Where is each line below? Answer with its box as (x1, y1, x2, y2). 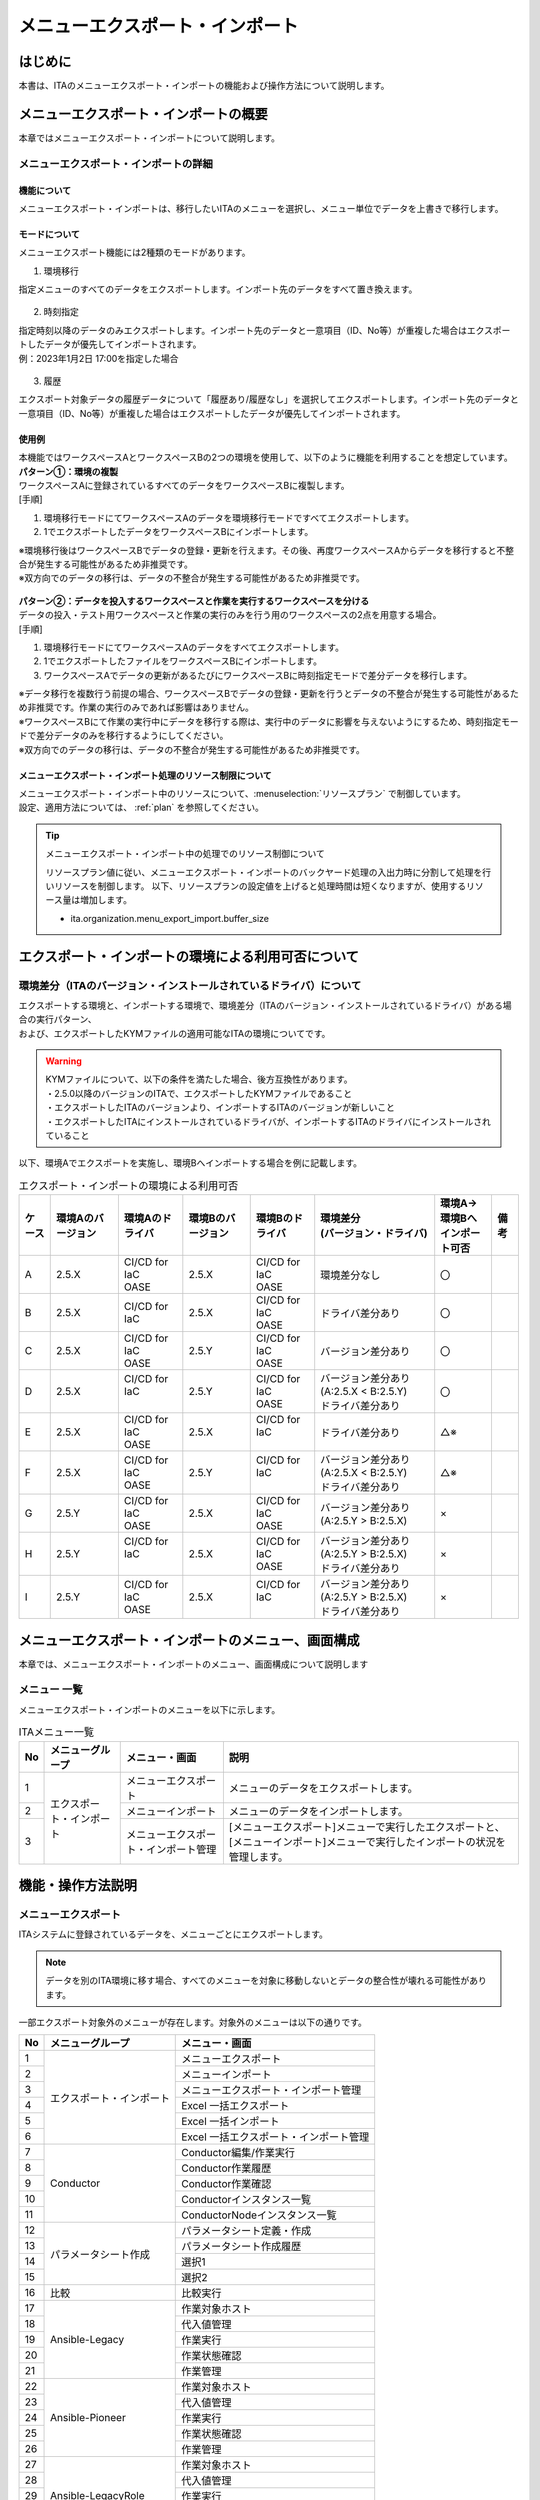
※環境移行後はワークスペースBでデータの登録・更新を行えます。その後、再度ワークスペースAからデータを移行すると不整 (18, 544, 515, 556)
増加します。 (80, 894, 132, 906)
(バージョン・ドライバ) (320, 1226, 428, 1240)
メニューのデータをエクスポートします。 (228, 1781, 419, 1795)
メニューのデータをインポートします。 (228, 1804, 409, 1818)
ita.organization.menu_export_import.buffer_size (70, 912, 270, 924)
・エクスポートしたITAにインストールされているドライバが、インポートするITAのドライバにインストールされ (45, 1115, 492, 1127)
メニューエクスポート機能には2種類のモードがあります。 (18, 246, 251, 259)
